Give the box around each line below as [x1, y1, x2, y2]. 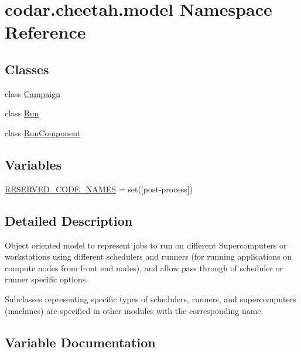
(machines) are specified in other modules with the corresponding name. [5, 304, 264, 316]
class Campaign [5, 87, 61, 99]
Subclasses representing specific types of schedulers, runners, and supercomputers [5, 292, 296, 305]
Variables [5, 155, 62, 173]
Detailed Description [5, 211, 133, 229]
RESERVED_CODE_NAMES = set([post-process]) [5, 182, 193, 195]
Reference [5, 20, 86, 44]
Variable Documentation [5, 333, 156, 351]
